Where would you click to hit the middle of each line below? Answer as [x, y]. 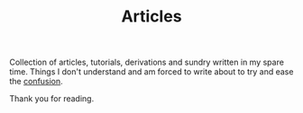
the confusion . [36, 82]
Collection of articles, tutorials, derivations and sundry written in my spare [147, 62]
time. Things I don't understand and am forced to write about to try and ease [151, 72]
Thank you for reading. [52, 99]
